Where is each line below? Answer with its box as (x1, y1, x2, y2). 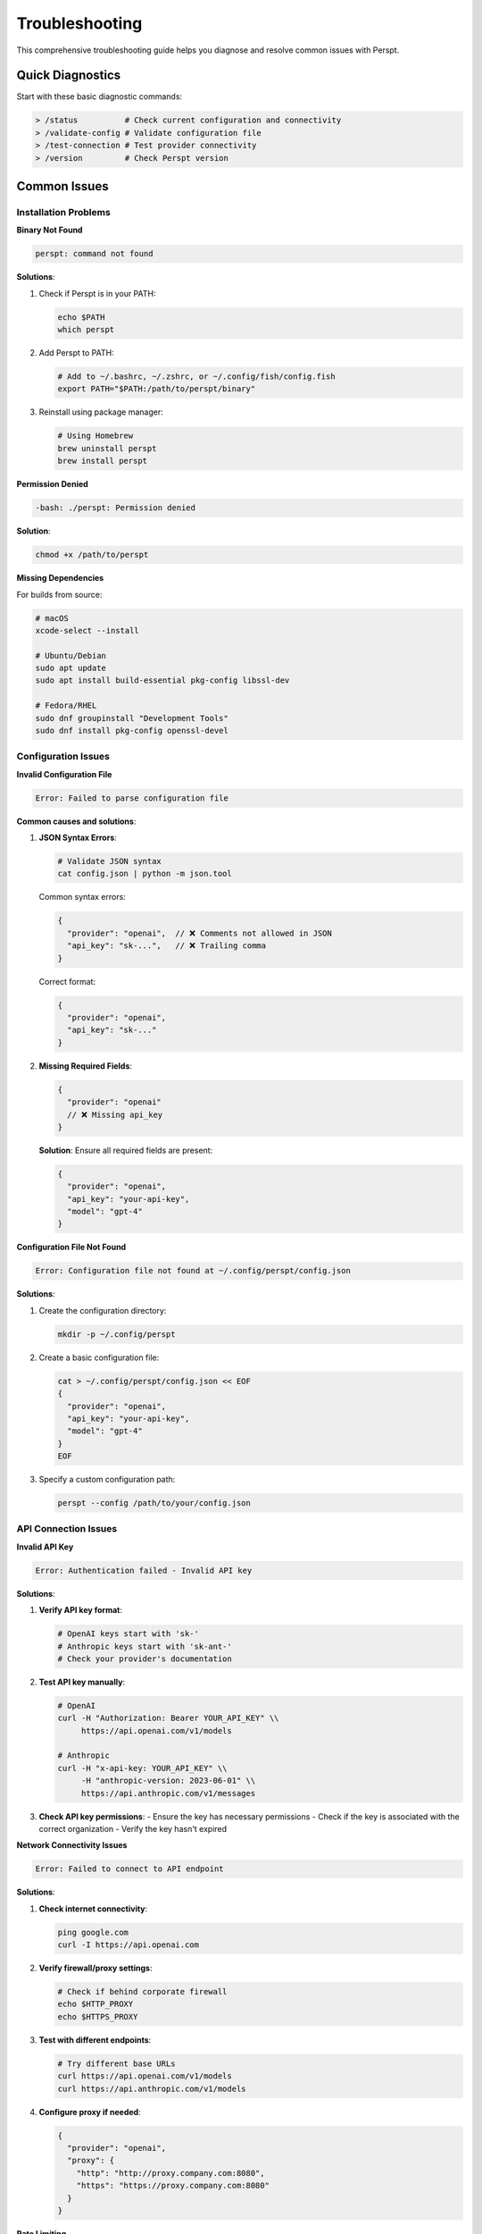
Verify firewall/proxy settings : (38, 1962, 153, 1974)
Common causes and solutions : (16, 816, 137, 827)
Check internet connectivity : (38, 1903, 148, 1914)
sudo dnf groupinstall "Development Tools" (35, 713, 229, 723)
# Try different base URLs (57, 2058, 176, 2069)
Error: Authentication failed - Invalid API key (35, 1565, 253, 1575)
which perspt (57, 324, 115, 335)
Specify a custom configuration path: (38, 1474, 176, 1485)
